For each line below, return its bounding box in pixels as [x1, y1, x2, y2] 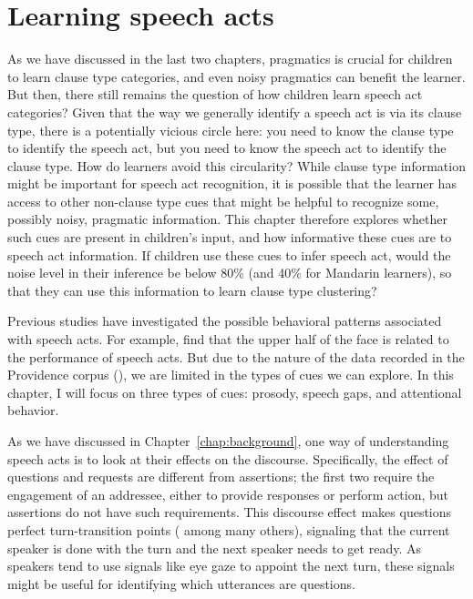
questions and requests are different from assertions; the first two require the [7, 467, 435, 486]
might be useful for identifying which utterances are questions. [7, 574, 355, 593]
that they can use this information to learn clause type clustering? [7, 280, 377, 299]
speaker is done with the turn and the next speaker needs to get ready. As [7, 538, 421, 557]
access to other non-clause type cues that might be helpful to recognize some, [7, 191, 439, 210]
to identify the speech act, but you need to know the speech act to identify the [7, 138, 447, 157]
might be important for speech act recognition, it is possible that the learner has [7, 174, 457, 193]
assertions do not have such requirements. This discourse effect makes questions [7, 503, 452, 522]
